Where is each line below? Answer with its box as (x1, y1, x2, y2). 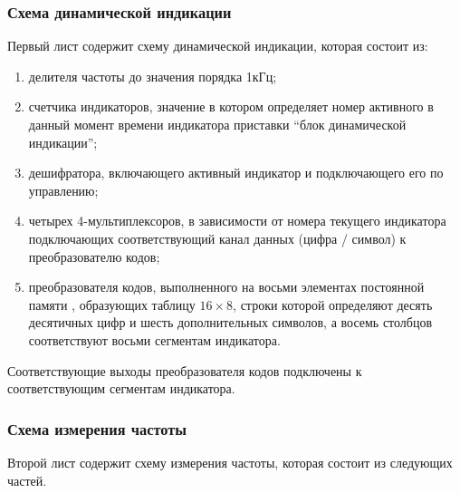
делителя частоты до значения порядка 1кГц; (28, 66, 277, 85)
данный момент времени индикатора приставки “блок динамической (28, 115, 407, 133)
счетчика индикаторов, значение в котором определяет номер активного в (28, 97, 434, 116)
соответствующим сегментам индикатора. (7, 379, 235, 398)
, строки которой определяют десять (233, 295, 433, 314)
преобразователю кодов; (28, 246, 160, 266)
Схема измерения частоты (7, 417, 187, 440)
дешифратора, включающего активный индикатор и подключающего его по (28, 163, 444, 182)
